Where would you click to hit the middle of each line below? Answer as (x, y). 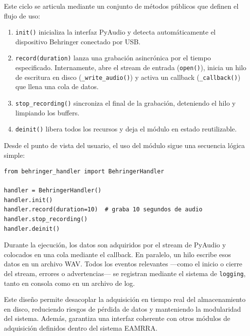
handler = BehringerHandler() (53, 191)
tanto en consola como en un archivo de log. (70, 283)
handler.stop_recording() (46, 219)
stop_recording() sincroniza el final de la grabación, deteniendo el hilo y (125, 103)
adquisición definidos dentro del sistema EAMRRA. (81, 328)
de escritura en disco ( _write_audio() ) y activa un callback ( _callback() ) (128, 77)
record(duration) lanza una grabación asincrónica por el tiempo (113, 58)
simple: (14, 155)
